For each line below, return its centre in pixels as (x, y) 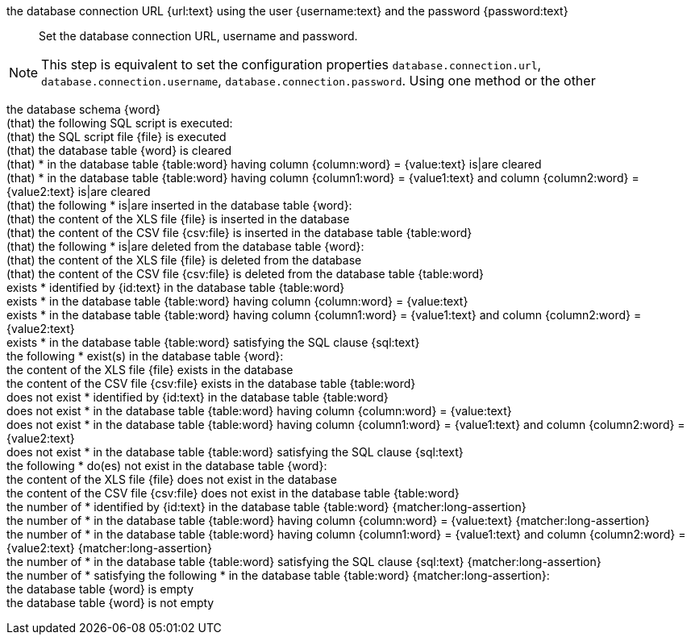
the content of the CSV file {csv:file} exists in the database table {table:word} (211, 383)
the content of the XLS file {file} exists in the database (150, 370)
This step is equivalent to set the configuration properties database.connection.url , (291, 65)
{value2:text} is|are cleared (79, 191)
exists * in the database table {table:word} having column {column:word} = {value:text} (237, 301)
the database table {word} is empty (100, 589)
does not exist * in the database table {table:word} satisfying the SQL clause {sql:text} (235, 452)
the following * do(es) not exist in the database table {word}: (167, 466)
